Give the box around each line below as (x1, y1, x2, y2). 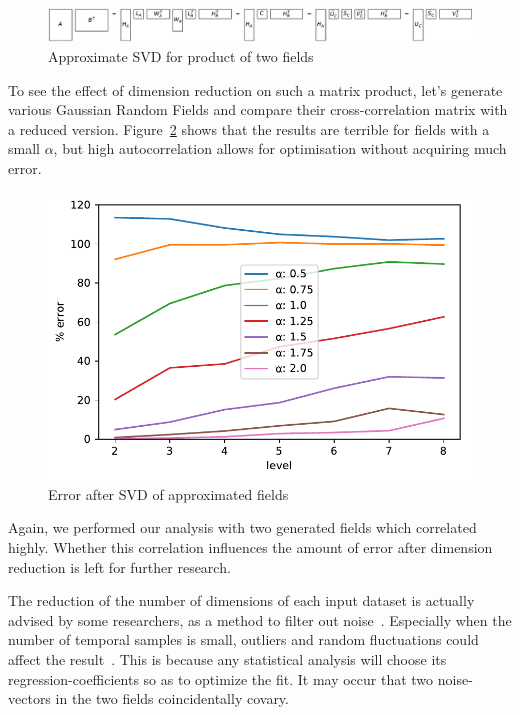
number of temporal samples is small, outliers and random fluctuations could (8, 629, 479, 650)
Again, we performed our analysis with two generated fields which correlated (8, 517, 477, 538)
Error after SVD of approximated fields (48, 483, 289, 504)
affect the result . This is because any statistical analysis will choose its (8, 648, 447, 669)
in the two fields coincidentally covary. (55, 688, 289, 709)
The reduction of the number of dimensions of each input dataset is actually (8, 590, 475, 611)
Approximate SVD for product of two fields (48, 45, 314, 66)
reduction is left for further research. (8, 556, 231, 577)
